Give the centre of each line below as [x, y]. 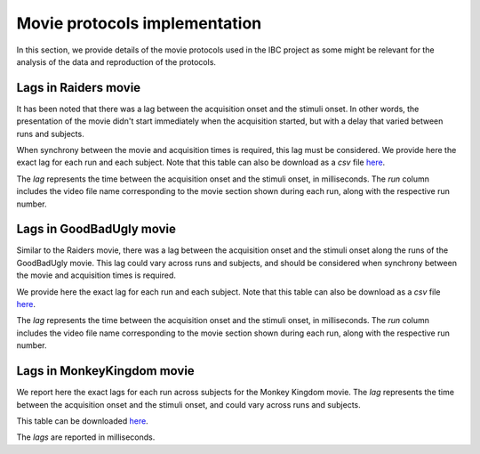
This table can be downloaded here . [82, 421]
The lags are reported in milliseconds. [86, 437]
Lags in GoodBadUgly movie [96, 229]
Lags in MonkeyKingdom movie [105, 371]
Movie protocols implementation [139, 23]
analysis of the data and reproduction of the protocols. [116, 61]
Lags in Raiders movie [79, 88]
